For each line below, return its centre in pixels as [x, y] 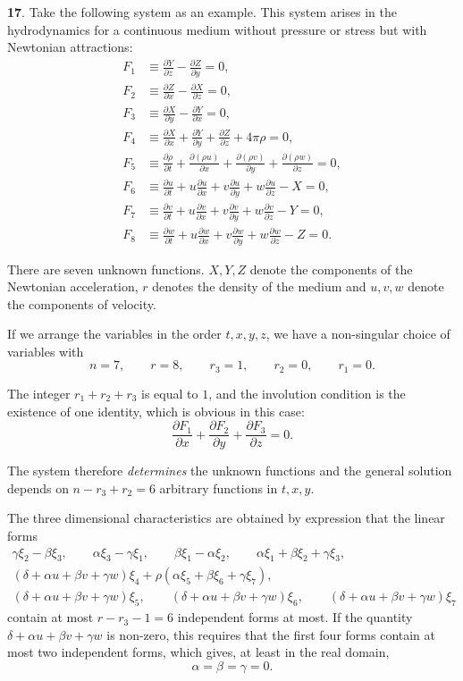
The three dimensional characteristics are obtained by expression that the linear [226, 518]
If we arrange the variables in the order [114, 334]
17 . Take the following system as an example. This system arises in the [202, 12]
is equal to [170, 393]
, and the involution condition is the [307, 393]
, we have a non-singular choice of [358, 334]
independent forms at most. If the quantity [295, 617]
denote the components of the [331, 269]
